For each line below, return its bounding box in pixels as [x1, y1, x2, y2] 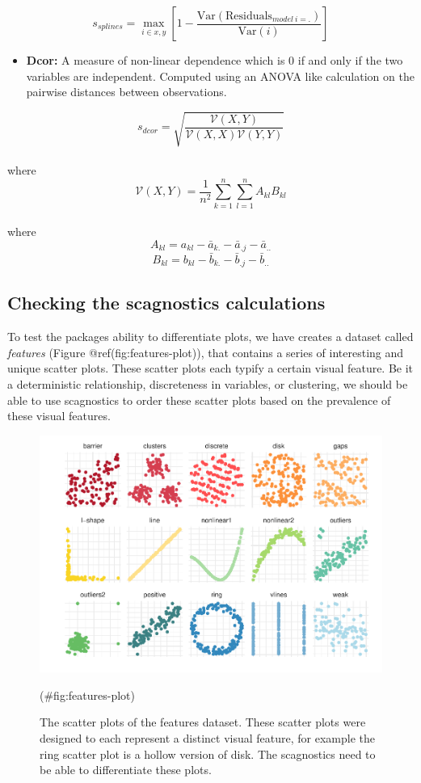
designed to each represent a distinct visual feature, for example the [40, 730, 376, 747]
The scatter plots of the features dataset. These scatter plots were [40, 714, 366, 730]
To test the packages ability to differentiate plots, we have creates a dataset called [7, 328, 414, 345]
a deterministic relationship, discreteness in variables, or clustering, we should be [7, 375, 408, 392]
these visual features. [7, 407, 111, 424]
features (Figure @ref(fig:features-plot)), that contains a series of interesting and [7, 343, 404, 360]
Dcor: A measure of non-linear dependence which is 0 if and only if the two [26, 52, 403, 68]
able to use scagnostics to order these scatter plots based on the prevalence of [7, 391, 391, 408]
